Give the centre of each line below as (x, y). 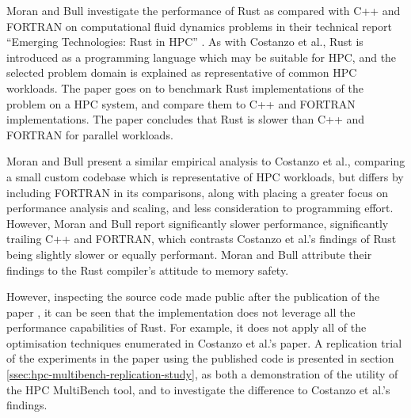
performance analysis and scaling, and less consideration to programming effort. (200, 208)
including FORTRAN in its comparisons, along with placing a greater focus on (198, 192)
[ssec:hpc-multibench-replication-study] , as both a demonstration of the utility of (202, 374)
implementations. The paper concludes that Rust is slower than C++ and (186, 119)
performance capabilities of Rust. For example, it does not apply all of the (186, 327)
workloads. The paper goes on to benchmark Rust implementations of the (185, 87)
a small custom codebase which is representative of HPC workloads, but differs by (205, 176)
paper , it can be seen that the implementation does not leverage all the (181, 312)
